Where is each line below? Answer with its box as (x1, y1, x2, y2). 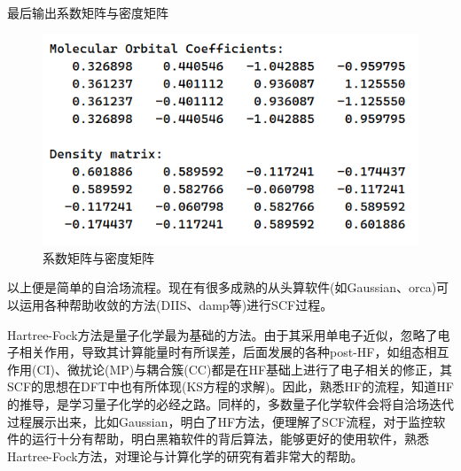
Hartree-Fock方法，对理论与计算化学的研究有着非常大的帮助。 (7, 446, 363, 465)
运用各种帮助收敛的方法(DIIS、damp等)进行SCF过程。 (19, 296, 333, 314)
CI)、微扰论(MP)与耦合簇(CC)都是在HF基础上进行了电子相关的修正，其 (36, 359, 453, 378)
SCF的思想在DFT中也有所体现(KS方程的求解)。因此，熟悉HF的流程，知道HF (7, 377, 454, 396)
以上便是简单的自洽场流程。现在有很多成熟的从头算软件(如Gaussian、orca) (7, 278, 437, 297)
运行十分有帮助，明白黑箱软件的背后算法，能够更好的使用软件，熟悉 (31, 429, 429, 448)
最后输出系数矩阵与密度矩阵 (7, 4, 168, 21)
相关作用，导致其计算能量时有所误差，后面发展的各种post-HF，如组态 (19, 343, 425, 361)
